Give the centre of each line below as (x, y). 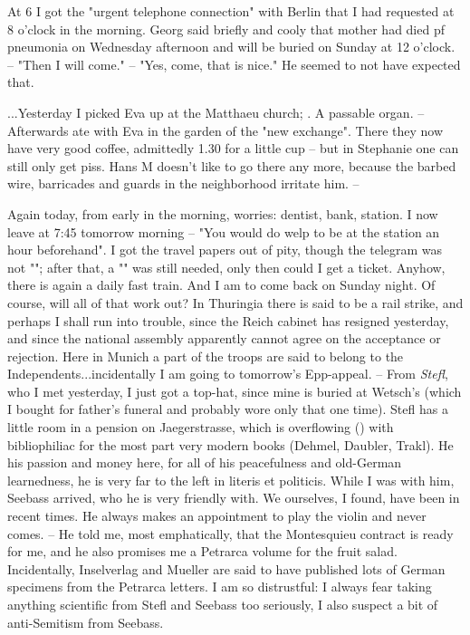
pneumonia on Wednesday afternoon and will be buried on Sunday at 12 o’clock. (231, 47)
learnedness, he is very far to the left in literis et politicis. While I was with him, (231, 480)
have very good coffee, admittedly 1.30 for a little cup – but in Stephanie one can (233, 148)
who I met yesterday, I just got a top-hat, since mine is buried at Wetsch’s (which (235, 391)
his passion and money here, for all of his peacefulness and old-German (205, 462)
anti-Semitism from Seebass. (86, 622)
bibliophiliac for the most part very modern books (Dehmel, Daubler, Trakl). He (230, 444)
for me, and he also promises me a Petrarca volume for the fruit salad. (202, 551)
